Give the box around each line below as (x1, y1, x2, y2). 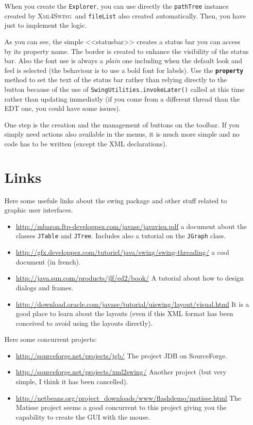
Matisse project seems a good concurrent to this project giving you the (16, 402, 227, 412)
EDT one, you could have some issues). (4, 103, 121, 113)
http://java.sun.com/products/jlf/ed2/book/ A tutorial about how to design (16, 273, 244, 283)
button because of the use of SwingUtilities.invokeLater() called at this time (4, 84, 245, 94)
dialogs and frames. (16, 282, 73, 292)
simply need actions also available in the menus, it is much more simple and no (4, 129, 240, 139)
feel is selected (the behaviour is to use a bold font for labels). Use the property (4, 65, 243, 75)
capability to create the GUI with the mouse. (16, 411, 151, 422)
